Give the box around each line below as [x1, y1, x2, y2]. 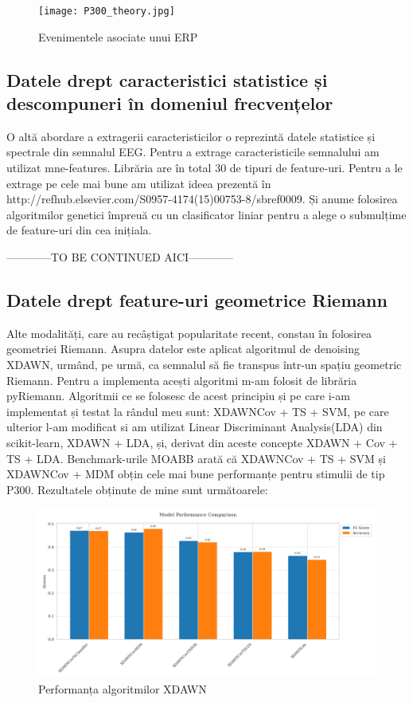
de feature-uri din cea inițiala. [6, 222, 152, 238]
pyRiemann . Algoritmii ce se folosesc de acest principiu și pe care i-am [6, 387, 350, 404]
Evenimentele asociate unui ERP [38, 28, 198, 45]
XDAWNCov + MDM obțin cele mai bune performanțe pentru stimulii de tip [6, 465, 385, 482]
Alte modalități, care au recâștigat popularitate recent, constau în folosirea [6, 324, 372, 341]
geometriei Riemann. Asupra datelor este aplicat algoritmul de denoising [6, 340, 360, 357]
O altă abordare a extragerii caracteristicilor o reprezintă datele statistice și [6, 128, 376, 144]
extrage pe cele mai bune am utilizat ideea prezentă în [6, 175, 271, 191]
